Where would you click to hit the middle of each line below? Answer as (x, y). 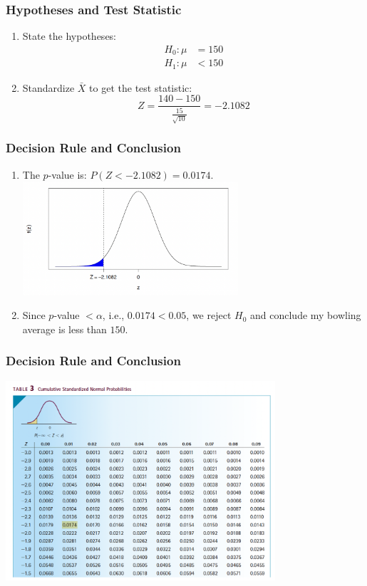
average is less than (64, 329)
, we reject (209, 315)
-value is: (67, 174)
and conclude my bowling (306, 315)
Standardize (48, 87)
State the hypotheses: (69, 36)
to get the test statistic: (141, 87)
